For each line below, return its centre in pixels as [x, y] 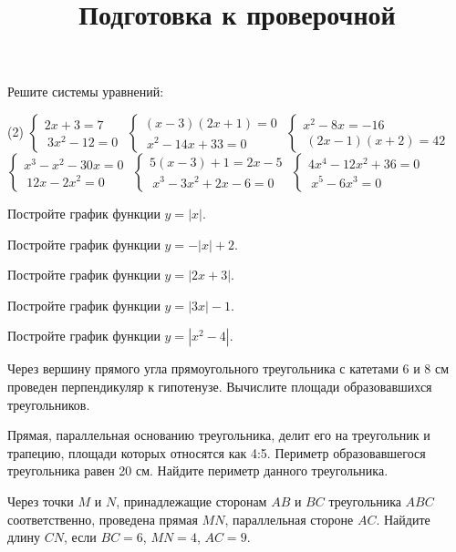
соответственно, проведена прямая [103, 519]
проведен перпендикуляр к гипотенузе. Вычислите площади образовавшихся [220, 386]
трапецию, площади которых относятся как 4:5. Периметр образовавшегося [217, 452]
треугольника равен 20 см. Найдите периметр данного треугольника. [198, 470]
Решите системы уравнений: [86, 92]
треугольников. [49, 404]
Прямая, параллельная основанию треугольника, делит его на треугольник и [219, 435]
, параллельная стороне [289, 519]
